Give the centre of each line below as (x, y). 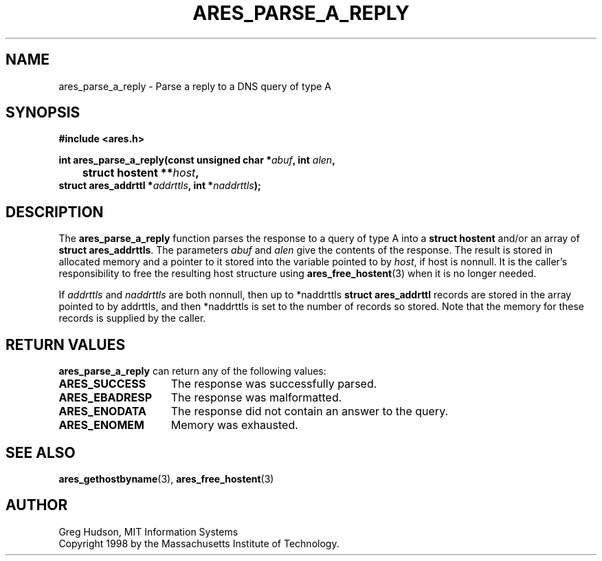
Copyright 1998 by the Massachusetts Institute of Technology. (199, 543)
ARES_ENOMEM (101, 425)
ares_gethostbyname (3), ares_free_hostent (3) (166, 478)
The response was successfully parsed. (274, 384)
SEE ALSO (41, 452)
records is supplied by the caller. (132, 318)
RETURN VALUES (66, 344)
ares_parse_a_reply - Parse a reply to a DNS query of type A (195, 86)
